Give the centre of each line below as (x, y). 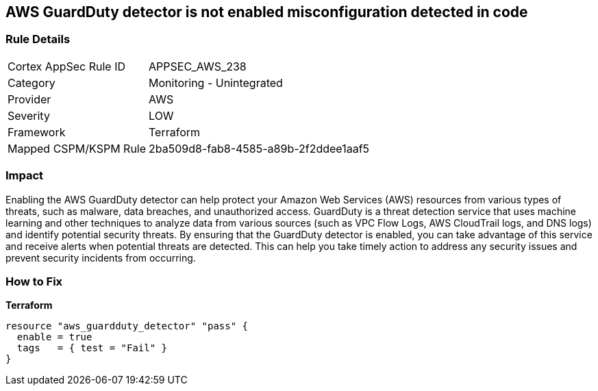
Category (32, 83)
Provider (29, 99)
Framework (37, 132)
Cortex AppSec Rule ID (67, 66)
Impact (25, 176)
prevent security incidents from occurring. (101, 257)
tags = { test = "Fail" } (92, 348)
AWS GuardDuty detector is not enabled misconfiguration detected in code (267, 12)
